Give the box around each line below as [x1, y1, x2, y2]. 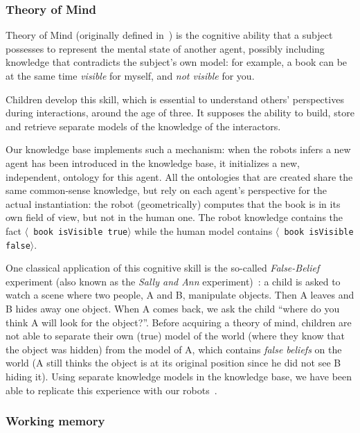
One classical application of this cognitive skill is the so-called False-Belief [6, 260, 320, 275]
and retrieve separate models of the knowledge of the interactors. [6, 118, 281, 133]
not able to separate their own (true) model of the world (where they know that [6, 328, 345, 343]
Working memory [6, 412, 105, 430]
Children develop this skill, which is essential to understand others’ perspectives [6, 91, 344, 106]
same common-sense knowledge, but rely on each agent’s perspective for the [6, 183, 327, 197]
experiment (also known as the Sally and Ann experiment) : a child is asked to [6, 274, 341, 288]
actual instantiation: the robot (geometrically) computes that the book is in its [6, 196, 341, 211]
